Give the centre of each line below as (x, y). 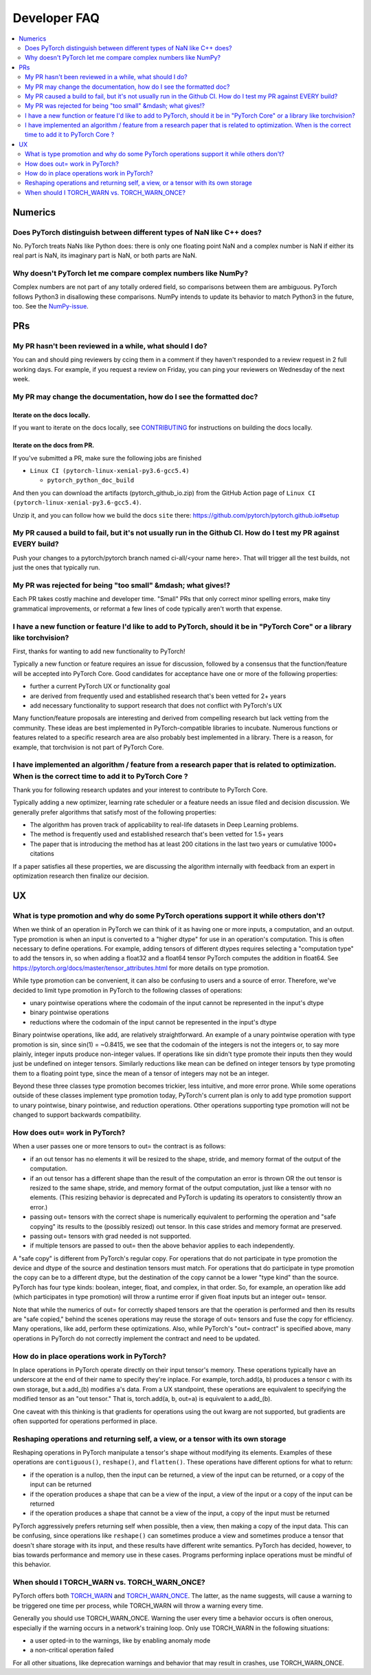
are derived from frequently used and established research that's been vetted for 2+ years (158, 696)
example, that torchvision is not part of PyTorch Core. (88, 747)
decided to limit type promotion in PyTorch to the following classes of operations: (128, 990)
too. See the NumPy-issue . (50, 306)
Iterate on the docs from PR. (54, 445)
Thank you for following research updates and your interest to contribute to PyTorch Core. (140, 790)
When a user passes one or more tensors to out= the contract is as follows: (119, 1146)
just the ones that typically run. (57, 567)
